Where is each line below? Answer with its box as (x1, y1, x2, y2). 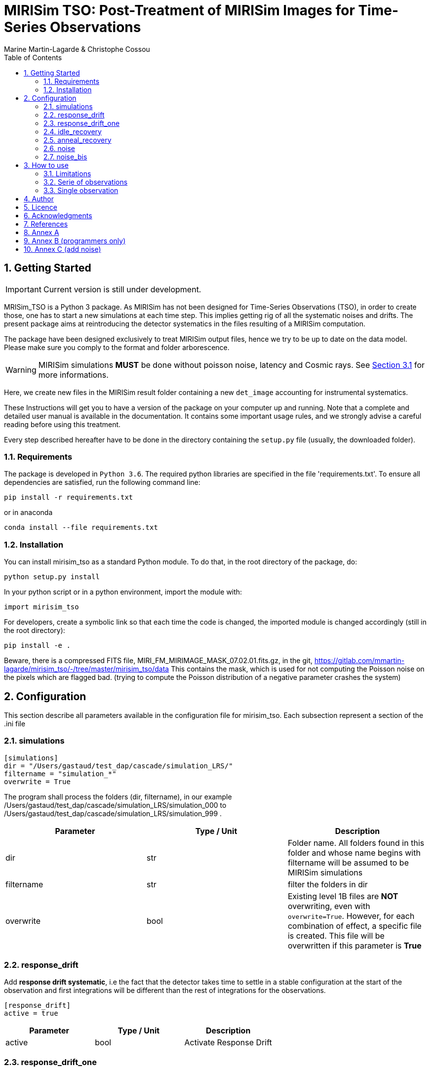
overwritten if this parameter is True (287, 940, 422, 951)
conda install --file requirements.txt (4, 523, 158, 532)
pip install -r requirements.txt (4, 493, 133, 502)
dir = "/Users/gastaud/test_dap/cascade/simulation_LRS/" (4, 761, 233, 770)
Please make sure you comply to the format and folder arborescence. (4, 343, 230, 352)
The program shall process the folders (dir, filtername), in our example (4, 792, 232, 801)
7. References (24, 219, 68, 228)
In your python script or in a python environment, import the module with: (4, 588, 242, 596)
